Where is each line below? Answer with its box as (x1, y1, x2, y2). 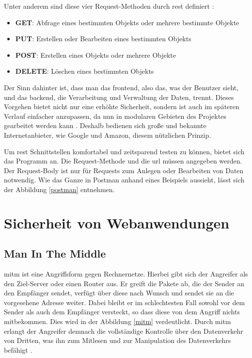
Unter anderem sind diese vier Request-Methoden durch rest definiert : (4, 1, 214, 11)
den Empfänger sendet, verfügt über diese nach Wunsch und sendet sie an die (4, 288, 234, 298)
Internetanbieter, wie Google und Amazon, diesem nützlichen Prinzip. (4, 130, 211, 140)
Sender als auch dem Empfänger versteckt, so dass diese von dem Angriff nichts (4, 307, 240, 317)
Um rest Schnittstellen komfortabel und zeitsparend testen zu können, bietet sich (4, 146, 245, 156)
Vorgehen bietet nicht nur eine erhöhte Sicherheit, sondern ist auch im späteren (4, 101, 239, 112)
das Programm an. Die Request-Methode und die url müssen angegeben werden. (4, 156, 242, 166)
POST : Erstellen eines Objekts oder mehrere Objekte (15, 49, 176, 60)
